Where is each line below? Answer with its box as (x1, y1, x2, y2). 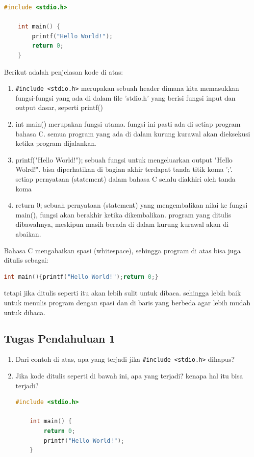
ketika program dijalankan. (15, 138, 97, 148)
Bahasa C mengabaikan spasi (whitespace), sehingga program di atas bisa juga (4, 245, 241, 255)
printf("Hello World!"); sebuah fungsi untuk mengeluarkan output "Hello (15, 154, 233, 164)
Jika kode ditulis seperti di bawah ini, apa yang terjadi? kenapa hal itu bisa (15, 370, 243, 380)
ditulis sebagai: (4, 255, 49, 265)
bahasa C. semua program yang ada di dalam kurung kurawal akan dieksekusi (15, 128, 250, 138)
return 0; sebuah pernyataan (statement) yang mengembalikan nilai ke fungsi (15, 200, 248, 210)
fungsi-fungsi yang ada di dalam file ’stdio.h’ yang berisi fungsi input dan (15, 92, 236, 103)
